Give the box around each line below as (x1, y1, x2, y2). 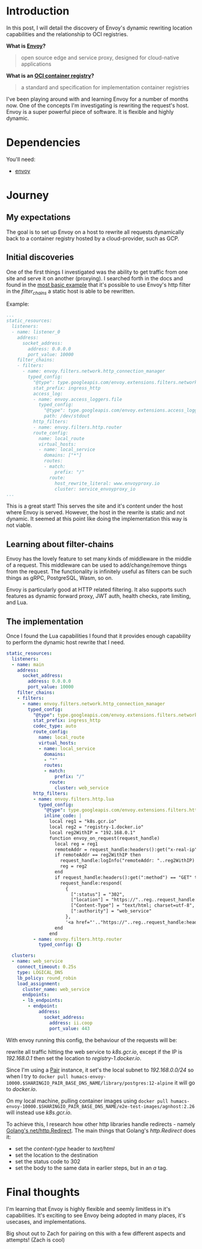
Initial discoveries (6, 252, 74, 263)
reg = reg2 (60, 863, 87, 869)
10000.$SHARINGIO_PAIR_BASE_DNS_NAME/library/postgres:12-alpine (6, 1080, 173, 1086)
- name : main (11, 661, 44, 667)
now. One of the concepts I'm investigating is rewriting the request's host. (6, 101, 189, 109)
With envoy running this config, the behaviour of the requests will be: (6, 1036, 177, 1043)
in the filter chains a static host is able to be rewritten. (6, 288, 135, 296)
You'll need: (6, 156, 36, 163)
